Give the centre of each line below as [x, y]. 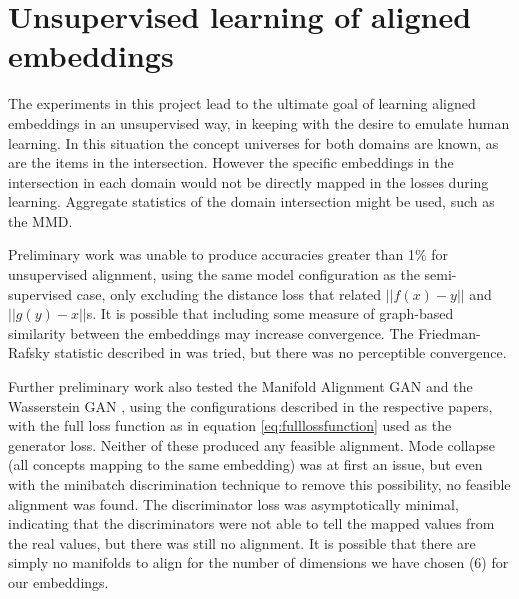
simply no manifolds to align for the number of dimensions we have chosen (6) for [258, 562]
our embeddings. [58, 581]
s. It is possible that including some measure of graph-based [270, 313]
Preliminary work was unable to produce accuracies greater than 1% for [228, 254]
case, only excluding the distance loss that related [229, 293]
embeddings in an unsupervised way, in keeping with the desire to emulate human [259, 122]
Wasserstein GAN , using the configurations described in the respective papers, [250, 405]
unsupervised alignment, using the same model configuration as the [214, 274]
